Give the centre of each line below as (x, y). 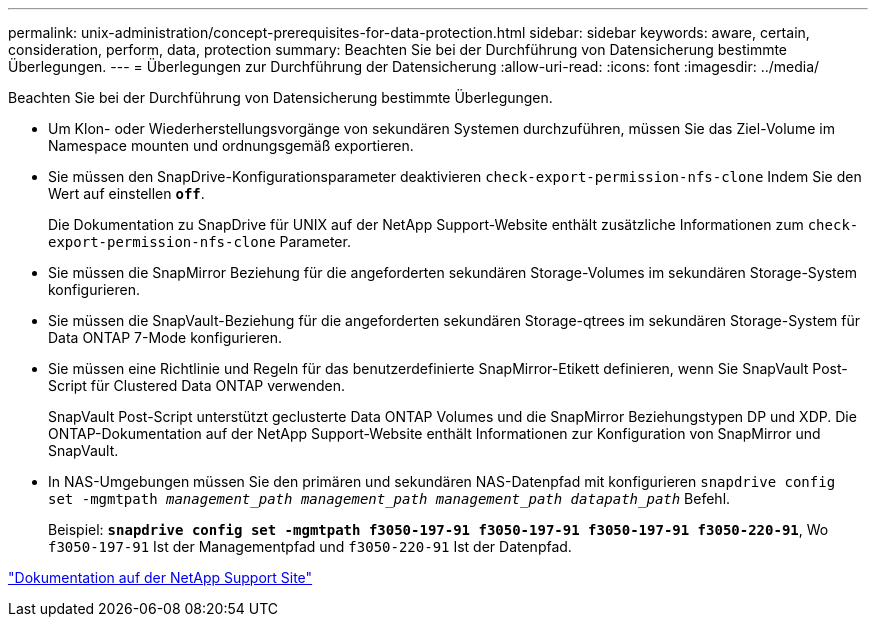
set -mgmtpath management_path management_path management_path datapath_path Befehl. (389, 498)
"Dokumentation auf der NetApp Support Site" (160, 577)
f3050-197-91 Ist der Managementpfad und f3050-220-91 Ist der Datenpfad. (310, 546)
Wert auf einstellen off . (126, 193)
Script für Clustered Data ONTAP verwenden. (197, 385)
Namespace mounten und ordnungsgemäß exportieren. (231, 145)
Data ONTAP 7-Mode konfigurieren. (165, 337)
